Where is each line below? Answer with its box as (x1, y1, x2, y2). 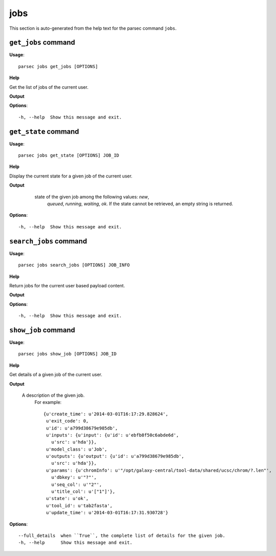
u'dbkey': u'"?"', (51, 474, 97, 480)
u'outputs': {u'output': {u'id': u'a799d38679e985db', (46, 454, 184, 459)
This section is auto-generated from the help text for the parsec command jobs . (9, 25, 177, 31)
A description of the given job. (22, 392, 85, 398)
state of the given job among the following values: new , (34, 194, 150, 200)
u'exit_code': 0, (46, 418, 89, 424)
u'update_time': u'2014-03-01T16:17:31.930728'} (46, 510, 169, 516)
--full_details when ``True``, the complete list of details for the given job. (18, 532, 226, 538)
